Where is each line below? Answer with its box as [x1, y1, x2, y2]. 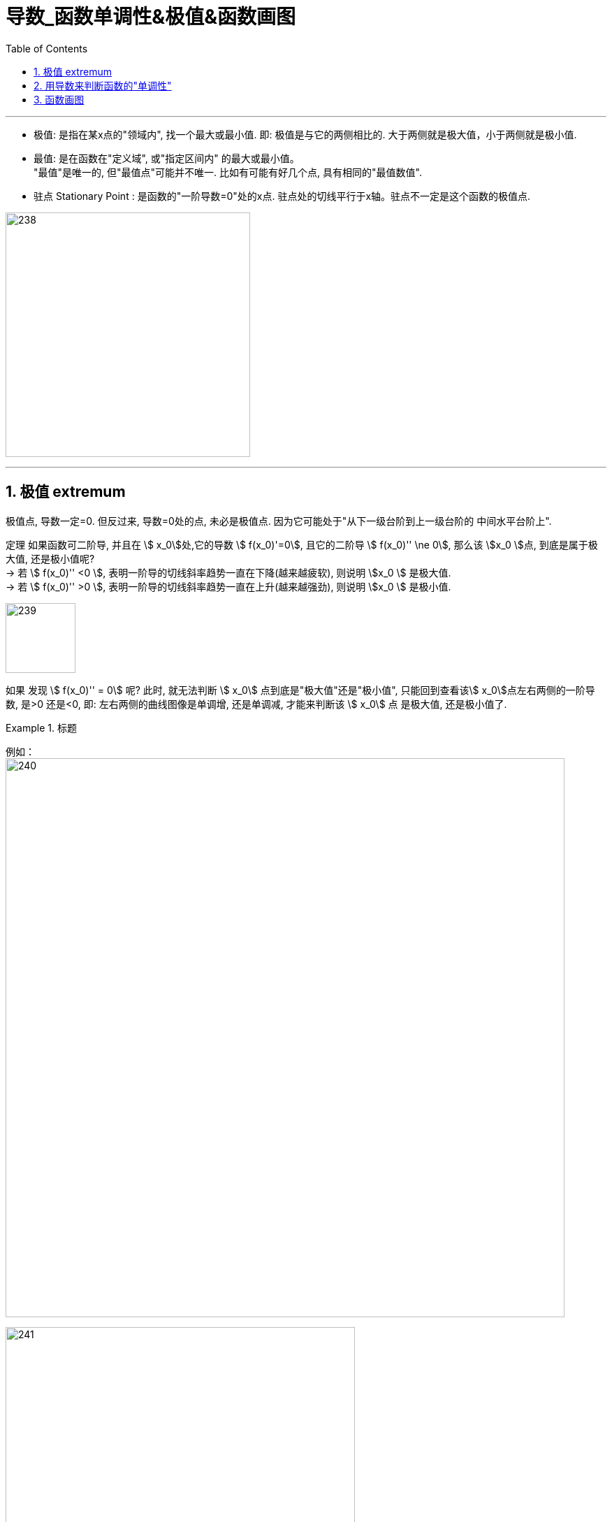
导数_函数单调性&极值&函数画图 [6, 5, 296, 29]
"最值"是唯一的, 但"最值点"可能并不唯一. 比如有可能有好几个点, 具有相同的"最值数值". [34, 166, 422, 178]
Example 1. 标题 [6, 721, 77, 734]
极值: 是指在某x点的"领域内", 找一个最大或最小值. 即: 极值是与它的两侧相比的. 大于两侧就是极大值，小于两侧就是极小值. [34, 128, 577, 140]
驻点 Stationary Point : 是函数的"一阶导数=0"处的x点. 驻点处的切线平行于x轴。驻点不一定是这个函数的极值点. [34, 189, 531, 202]
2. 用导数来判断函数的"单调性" [34, 79, 172, 92]
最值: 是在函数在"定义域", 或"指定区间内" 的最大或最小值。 [34, 152, 300, 164]
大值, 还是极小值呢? [6, 552, 95, 565]
